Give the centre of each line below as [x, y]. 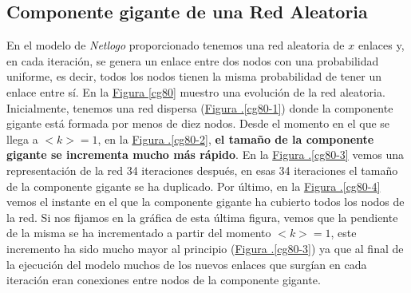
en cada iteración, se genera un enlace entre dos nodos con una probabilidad [193, 60]
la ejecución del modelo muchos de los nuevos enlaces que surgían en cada [187, 264]
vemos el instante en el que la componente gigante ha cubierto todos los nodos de [205, 202]
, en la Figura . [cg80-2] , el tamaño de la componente [236, 139]
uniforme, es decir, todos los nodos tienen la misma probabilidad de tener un [194, 76]
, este [344, 233]
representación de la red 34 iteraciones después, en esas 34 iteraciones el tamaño [202, 170]
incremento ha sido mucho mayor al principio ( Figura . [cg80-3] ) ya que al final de [205, 248]
